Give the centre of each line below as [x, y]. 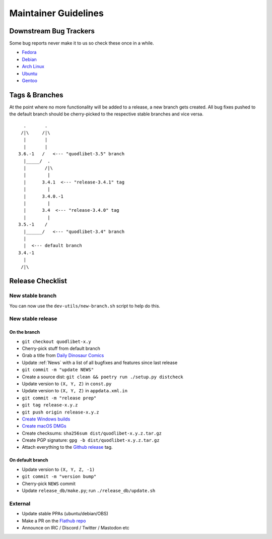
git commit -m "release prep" [59, 398]
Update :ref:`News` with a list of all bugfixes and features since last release [100, 363]
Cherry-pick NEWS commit [49, 484]
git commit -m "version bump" [59, 477]
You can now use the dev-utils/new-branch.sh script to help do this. [85, 306]
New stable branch [33, 296]
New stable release [33, 319]
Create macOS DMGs [44, 426]
